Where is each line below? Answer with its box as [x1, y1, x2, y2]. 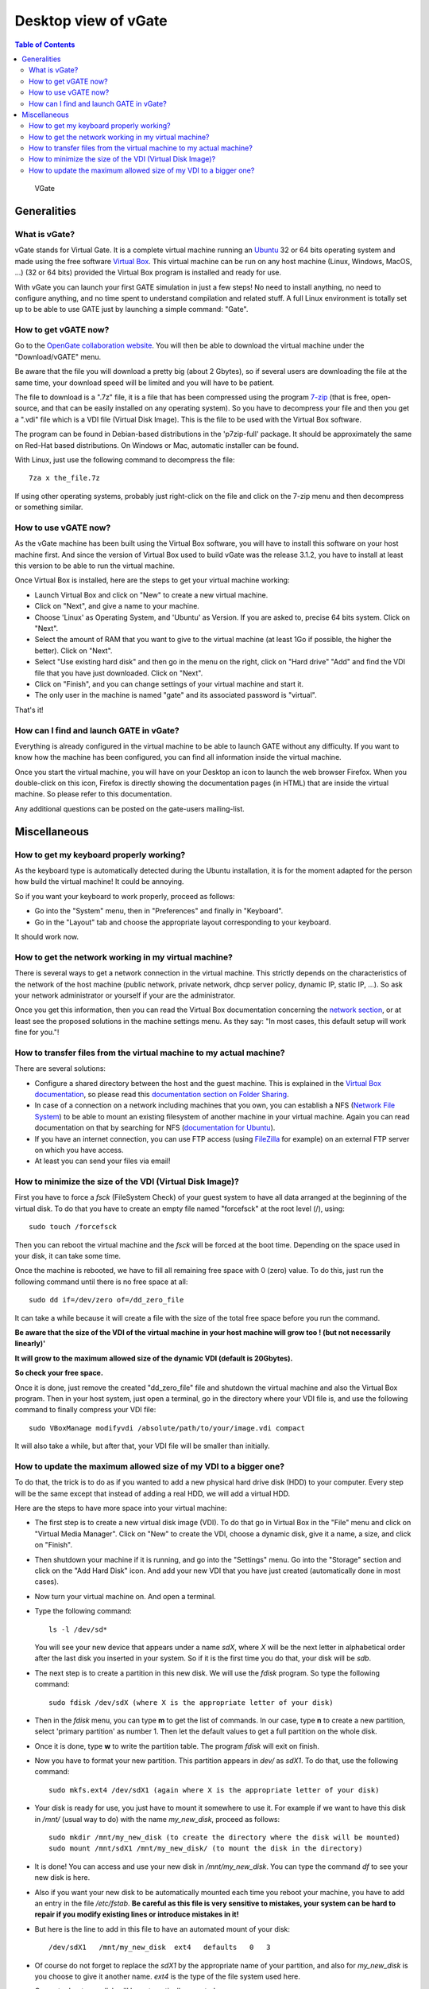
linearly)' [14, 1339, 46, 1349]
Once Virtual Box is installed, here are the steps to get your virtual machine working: [14, 575, 290, 585]
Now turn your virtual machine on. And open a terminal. [34, 1591, 216, 1601]
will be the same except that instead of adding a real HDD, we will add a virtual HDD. [14, 1489, 291, 1498]
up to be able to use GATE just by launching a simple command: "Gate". [14, 305, 249, 314]
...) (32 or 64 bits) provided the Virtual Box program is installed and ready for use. [14, 267, 282, 278]
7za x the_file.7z [29, 473, 101, 483]
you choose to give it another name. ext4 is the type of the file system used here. [34, 1971, 301, 1981]
